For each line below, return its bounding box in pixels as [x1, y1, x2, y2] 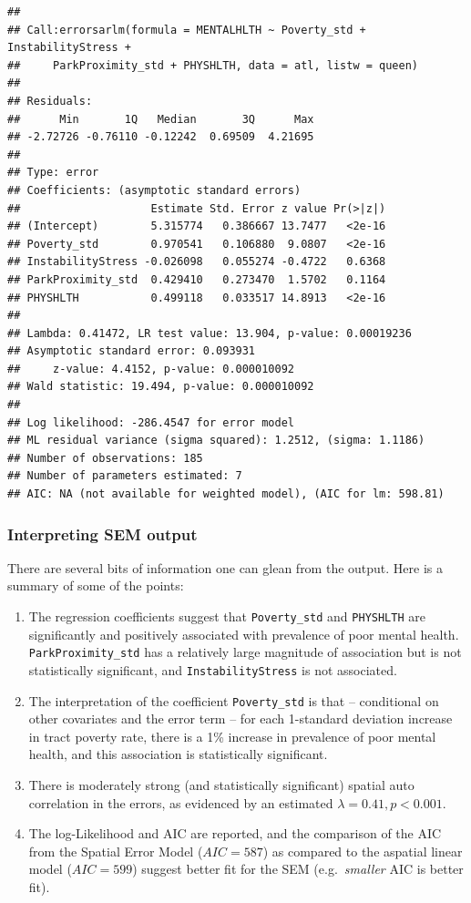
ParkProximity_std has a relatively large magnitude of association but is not [28, 642, 462, 662]
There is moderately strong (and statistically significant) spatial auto [28, 775, 415, 795]
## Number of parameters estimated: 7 [7, 469, 242, 483]
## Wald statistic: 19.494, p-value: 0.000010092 [7, 380, 314, 394]
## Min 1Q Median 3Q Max [7, 112, 314, 126]
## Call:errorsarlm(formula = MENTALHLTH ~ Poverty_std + [7, 23, 366, 36]
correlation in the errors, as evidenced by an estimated [28, 793, 333, 812]
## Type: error [7, 166, 99, 180]
